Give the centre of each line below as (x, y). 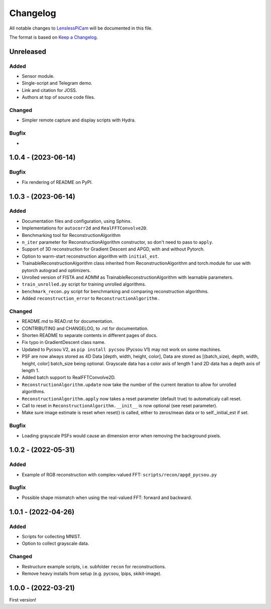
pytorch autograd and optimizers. (56, 270)
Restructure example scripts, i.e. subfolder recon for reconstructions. (94, 566)
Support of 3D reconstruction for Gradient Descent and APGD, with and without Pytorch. (113, 249)
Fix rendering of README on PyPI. (57, 182)
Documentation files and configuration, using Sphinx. (77, 221)
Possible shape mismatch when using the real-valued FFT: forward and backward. (107, 498)
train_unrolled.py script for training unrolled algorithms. (84, 284)
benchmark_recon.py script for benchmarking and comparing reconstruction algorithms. (115, 291)
